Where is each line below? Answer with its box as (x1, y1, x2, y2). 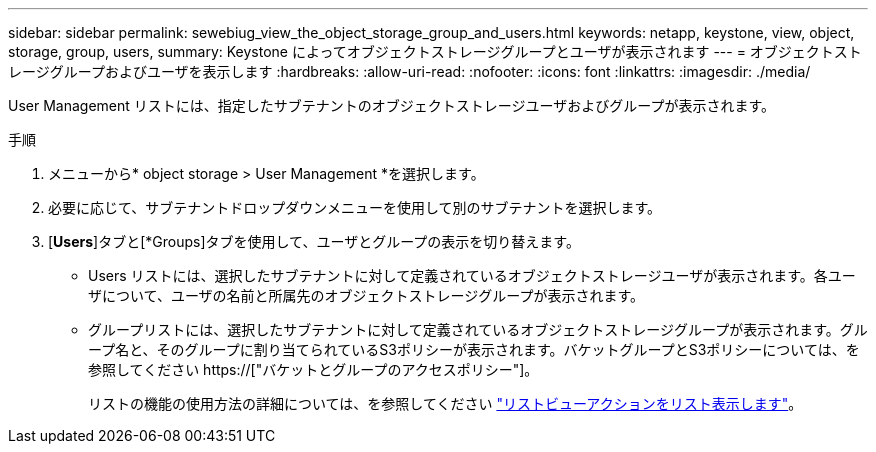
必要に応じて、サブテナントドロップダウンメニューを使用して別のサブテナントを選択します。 (48, 199, 662, 216)
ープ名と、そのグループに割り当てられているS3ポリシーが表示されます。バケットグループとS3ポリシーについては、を (88, 341, 860, 358)
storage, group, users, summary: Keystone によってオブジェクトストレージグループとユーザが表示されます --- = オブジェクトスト (8, 43, 862, 60)
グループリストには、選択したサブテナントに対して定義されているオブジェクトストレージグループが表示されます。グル (88, 321, 868, 338)
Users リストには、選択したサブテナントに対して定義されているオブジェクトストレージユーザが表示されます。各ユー (88, 267, 856, 284)
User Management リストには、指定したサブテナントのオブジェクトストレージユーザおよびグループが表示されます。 (8, 97, 775, 114)
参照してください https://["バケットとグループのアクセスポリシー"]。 (88, 361, 539, 378)
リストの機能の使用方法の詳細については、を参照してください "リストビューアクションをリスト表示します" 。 (88, 395, 803, 412)
